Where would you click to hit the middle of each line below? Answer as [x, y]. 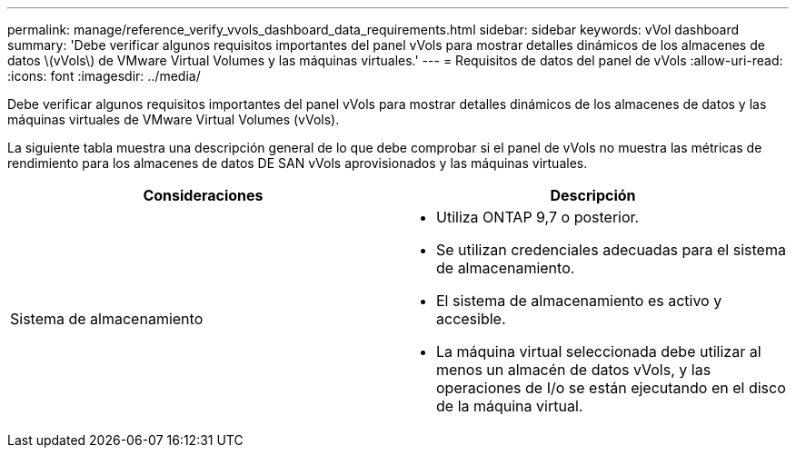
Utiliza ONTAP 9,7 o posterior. [538, 217]
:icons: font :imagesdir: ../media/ [104, 76]
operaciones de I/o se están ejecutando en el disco [611, 388]
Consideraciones [203, 195]
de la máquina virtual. [510, 406]
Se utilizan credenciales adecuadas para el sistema [611, 250]
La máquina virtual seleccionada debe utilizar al [599, 351]
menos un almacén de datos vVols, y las [574, 370]
